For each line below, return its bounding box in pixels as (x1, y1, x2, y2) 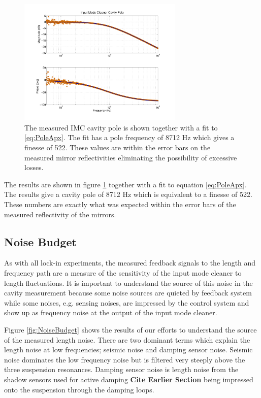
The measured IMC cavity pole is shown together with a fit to (24, 122, 218, 132)
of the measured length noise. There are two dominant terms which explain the (4, 334, 250, 345)
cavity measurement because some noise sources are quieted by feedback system (4, 287, 252, 298)
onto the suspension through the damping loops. (4, 384, 154, 394)
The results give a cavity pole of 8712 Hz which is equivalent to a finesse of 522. (4, 189, 252, 200)
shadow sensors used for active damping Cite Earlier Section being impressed (4, 374, 253, 384)
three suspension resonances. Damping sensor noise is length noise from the (4, 364, 239, 375)
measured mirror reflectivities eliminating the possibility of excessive (24, 152, 237, 162)
